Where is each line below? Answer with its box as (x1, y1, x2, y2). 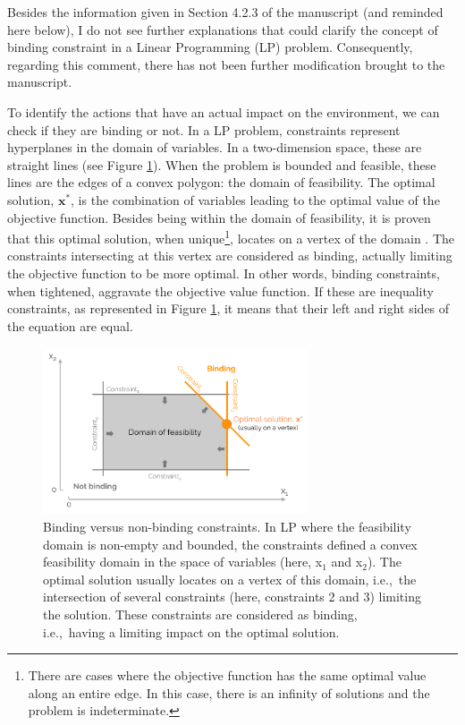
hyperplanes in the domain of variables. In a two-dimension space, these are (7, 138, 422, 157)
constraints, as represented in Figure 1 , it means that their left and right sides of (7, 299, 450, 318)
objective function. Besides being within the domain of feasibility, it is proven (7, 208, 431, 226)
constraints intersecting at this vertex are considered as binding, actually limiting (7, 246, 452, 265)
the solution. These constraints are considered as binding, (43, 604, 358, 623)
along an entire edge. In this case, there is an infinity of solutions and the (28, 683, 430, 702)
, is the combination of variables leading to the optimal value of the (71, 190, 440, 209)
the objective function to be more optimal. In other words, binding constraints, (7, 263, 440, 282)
